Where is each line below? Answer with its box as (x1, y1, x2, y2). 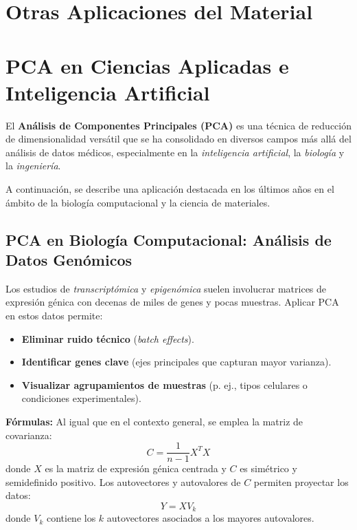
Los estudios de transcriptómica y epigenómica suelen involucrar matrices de (5, 281, 327, 295)
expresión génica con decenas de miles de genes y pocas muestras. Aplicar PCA (5, 295, 339, 309)
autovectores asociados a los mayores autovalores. (106, 511, 314, 525)
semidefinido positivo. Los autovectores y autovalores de (5, 474, 241, 489)
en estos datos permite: (5, 308, 103, 323)
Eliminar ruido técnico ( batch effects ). (21, 331, 194, 346)
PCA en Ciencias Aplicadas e (5, 51, 289, 79)
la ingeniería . (5, 158, 61, 173)
